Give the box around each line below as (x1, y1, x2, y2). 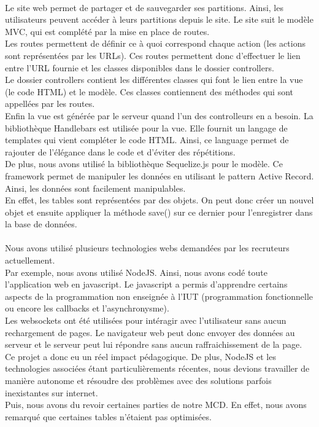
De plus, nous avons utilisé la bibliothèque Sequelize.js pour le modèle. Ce (5, 157, 283, 170)
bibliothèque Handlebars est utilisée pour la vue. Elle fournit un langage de (5, 121, 288, 134)
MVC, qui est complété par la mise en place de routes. (5, 25, 210, 37)
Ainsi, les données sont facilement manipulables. (5, 181, 186, 194)
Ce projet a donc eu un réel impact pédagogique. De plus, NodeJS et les (5, 350, 276, 362)
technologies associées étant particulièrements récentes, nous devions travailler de (5, 362, 310, 375)
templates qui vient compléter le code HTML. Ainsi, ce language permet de (5, 133, 289, 146)
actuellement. (5, 254, 55, 267)
